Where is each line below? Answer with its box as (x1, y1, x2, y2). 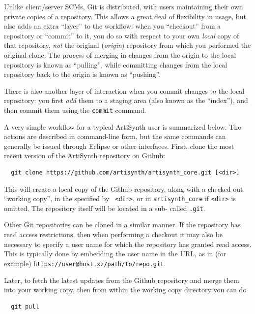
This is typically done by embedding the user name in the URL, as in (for (4, 248, 227, 259)
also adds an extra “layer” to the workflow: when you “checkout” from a (4, 21, 221, 31)
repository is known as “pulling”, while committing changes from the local (4, 59, 227, 70)
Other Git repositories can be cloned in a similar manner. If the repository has (4, 219, 241, 230)
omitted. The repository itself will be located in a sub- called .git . (4, 203, 205, 213)
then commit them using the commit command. (4, 105, 146, 115)
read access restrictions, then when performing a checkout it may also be (4, 229, 223, 240)
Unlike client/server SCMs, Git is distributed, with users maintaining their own (4, 1, 243, 11)
